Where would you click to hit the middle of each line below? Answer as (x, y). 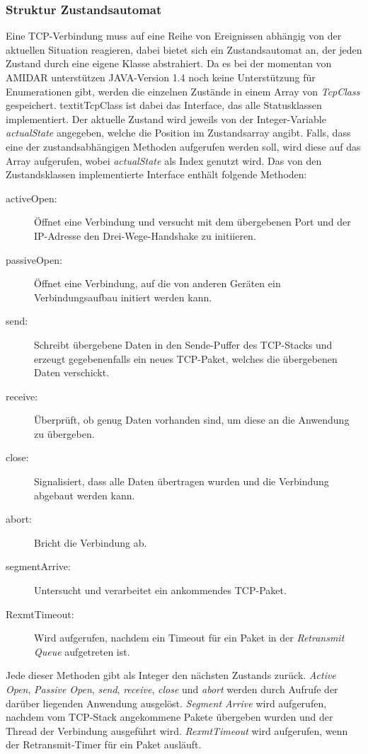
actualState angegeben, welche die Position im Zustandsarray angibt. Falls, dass (178, 133)
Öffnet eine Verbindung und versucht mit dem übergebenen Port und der (192, 222)
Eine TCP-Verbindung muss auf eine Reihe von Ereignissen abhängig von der (174, 36)
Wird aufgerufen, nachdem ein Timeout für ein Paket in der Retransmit (189, 638)
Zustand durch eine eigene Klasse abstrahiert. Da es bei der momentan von (169, 63)
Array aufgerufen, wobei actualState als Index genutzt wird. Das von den (164, 160)
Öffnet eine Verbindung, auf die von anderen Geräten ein (157, 283)
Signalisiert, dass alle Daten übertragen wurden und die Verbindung (182, 481)
